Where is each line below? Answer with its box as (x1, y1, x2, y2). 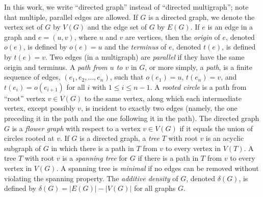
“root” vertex (4, 92, 45, 103)
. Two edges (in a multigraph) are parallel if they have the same (45, 51, 245, 62)
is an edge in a (207, 21, 253, 32)
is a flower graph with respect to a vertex (12, 122, 141, 133)
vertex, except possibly (4, 103, 75, 113)
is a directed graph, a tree (80, 133, 160, 143)
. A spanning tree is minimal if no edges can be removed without (56, 162, 259, 173)
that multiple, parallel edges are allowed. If (4, 11, 138, 22)
